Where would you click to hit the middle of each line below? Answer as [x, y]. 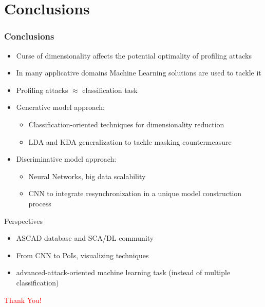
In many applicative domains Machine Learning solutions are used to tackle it [139, 73]
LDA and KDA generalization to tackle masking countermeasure [130, 141]
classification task [110, 90]
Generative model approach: [60, 107]
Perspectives [24, 220]
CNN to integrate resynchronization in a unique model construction [135, 193]
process [40, 203]
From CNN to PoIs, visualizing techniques [82, 255]
